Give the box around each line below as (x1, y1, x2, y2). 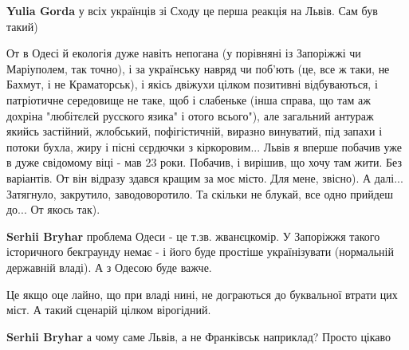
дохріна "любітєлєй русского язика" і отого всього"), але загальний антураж (6, 107, 374, 124)
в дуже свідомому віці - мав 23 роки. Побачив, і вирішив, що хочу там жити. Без (6, 154, 403, 171)
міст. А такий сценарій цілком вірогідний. (6, 301, 211, 318)
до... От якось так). (6, 201, 100, 218)
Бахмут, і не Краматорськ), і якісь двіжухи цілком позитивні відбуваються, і (6, 76, 378, 92)
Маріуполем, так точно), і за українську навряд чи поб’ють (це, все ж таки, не (6, 60, 390, 77)
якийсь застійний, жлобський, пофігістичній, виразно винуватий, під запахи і (6, 123, 383, 140)
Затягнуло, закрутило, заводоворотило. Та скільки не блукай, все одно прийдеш (6, 185, 393, 202)
